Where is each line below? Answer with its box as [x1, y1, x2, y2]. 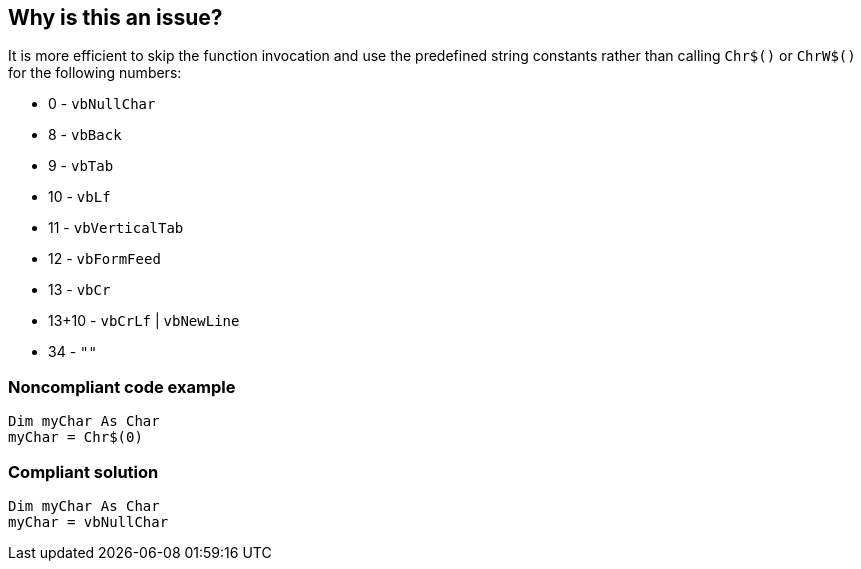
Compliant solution [8, 461, 159, 482]
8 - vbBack [48, 126, 122, 144]
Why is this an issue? [8, 5, 223, 30]
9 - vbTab [48, 157, 114, 175]
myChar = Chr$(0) [8, 429, 143, 446]
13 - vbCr [48, 281, 111, 299]
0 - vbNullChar [48, 95, 156, 113]
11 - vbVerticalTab [48, 219, 184, 237]
